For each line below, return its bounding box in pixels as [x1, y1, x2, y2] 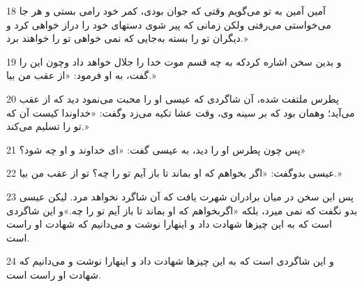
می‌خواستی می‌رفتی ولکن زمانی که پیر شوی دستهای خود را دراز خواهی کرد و [6, 17, 331, 31]
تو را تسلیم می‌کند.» [6, 119, 89, 133]
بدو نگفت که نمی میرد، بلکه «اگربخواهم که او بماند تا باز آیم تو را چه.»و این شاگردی [6, 203, 358, 217]
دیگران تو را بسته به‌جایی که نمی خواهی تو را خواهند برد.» [6, 31, 248, 45]
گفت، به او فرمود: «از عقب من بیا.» [6, 68, 156, 82]
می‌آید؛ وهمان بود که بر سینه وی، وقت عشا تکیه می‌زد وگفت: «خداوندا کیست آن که [6, 105, 355, 119]
